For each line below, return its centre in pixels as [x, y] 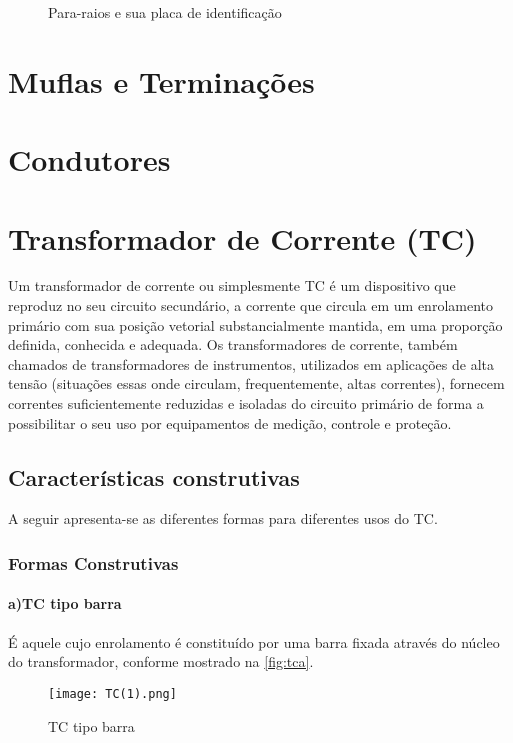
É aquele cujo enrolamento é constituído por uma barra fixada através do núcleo [254, 641]
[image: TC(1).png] [112, 693]
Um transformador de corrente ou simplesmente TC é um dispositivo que [232, 285]
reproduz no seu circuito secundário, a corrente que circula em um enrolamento [250, 305]
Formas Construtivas [93, 562]
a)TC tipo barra [65, 603]
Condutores [89, 159]
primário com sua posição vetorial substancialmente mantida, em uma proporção [255, 324]
